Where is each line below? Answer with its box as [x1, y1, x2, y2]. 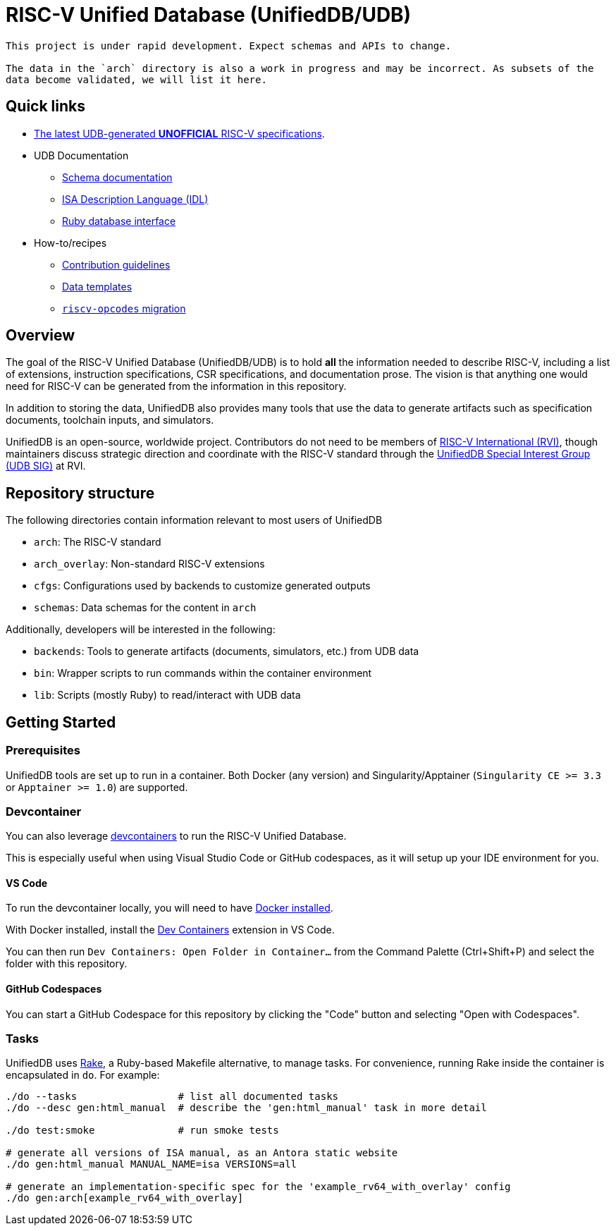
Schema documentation [62, 171, 173, 183]
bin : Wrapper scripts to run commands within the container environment [34, 667, 372, 680]
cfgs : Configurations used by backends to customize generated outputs [34, 580, 371, 592]
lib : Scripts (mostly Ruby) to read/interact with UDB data [34, 689, 301, 702]
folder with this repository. [6, 957, 128, 970]
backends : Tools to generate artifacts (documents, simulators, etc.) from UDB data [34, 645, 419, 658]
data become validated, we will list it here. [6, 73, 267, 85]
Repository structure [6, 484, 155, 502]
